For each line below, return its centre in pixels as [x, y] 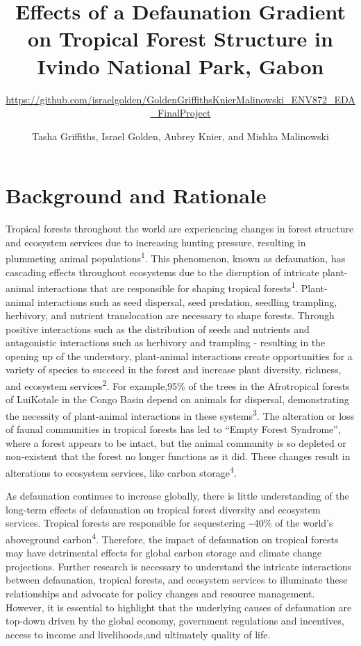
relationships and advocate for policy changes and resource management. [160, 593]
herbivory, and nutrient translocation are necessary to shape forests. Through [170, 315]
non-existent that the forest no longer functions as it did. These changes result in [178, 456]
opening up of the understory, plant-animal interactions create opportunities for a [179, 356]
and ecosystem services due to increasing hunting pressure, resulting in [156, 242]
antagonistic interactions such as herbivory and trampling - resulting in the [166, 342]
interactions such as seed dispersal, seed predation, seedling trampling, [187, 301]
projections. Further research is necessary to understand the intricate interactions [179, 566]
